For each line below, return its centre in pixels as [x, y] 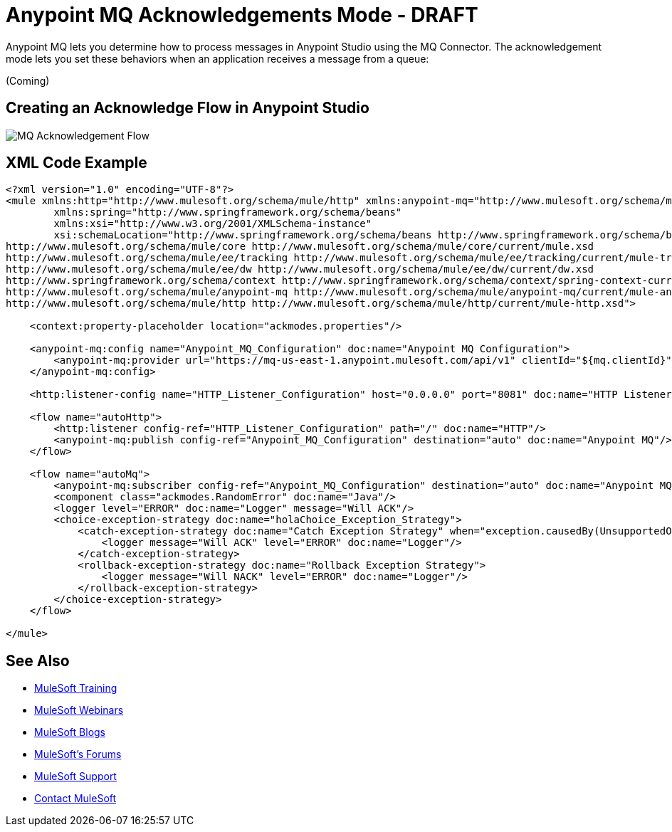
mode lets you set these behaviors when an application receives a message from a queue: [217, 58]
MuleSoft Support [75, 776]
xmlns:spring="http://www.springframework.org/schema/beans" [228, 212]
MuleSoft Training [76, 688]
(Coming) [28, 80]
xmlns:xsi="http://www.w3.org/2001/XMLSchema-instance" [213, 224]
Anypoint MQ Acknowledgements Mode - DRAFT [242, 15]
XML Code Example [77, 163]
